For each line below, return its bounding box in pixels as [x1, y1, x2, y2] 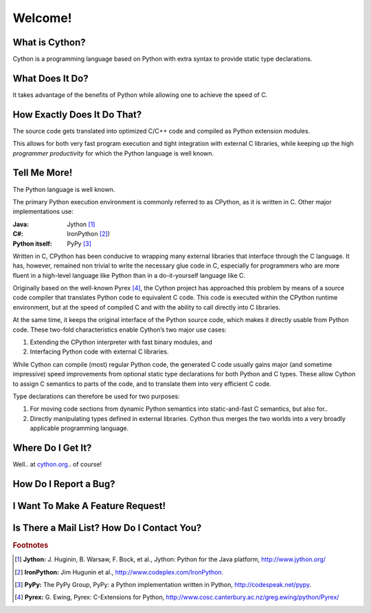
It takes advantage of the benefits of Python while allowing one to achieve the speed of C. [12, 90, 268, 99]
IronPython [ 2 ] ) [67, 230, 110, 238]
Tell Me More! [12, 167, 73, 179]
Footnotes [12, 541, 49, 550]
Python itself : [12, 239, 53, 248]
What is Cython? [12, 36, 86, 48]
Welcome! [12, 10, 72, 25]
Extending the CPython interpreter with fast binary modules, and [30, 338, 212, 347]
